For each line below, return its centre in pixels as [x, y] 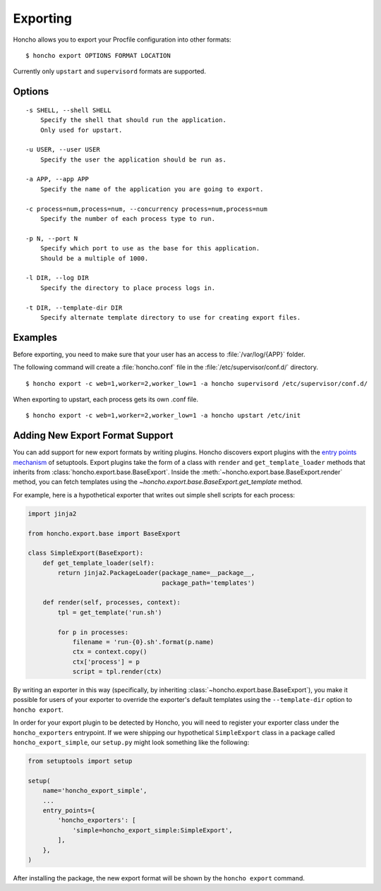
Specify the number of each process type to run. [127, 219]
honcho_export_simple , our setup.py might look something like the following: [131, 742]
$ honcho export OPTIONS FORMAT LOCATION [98, 55]
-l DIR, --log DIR [58, 278]
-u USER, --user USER [63, 150]
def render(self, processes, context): [112, 602]
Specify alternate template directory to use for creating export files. [170, 317]
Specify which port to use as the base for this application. [150, 248]
